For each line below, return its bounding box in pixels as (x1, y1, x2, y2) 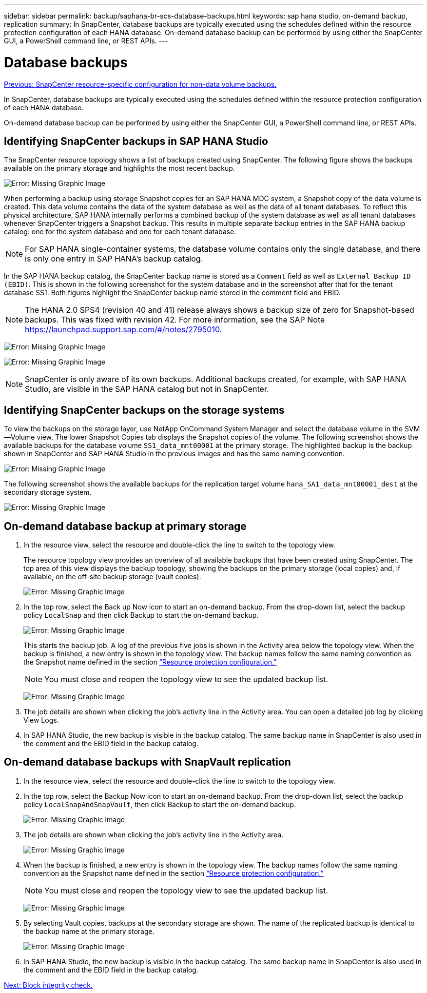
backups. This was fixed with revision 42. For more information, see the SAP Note (25, 315, 325, 325)
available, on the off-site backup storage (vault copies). (23, 572, 201, 581)
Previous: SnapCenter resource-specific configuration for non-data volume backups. (4, 80, 277, 88)
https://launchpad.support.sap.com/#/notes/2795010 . (25, 324, 222, 335)
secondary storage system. (4, 488, 92, 497)
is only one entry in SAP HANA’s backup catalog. (25, 254, 203, 264)
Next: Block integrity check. (4, 980, 93, 989)
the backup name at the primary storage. (23, 927, 155, 935)
